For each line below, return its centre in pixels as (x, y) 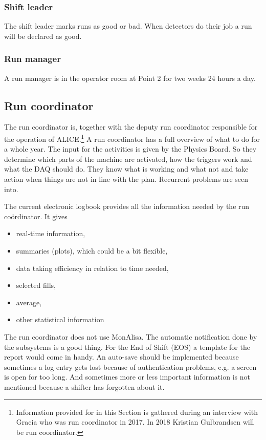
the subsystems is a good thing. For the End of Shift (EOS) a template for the (127, 347)
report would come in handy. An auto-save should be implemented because (121, 357)
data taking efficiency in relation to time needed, (92, 268)
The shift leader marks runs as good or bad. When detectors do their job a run (128, 26)
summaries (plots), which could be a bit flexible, (92, 251)
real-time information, (51, 233)
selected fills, (36, 285)
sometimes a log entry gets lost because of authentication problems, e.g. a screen (130, 366)
